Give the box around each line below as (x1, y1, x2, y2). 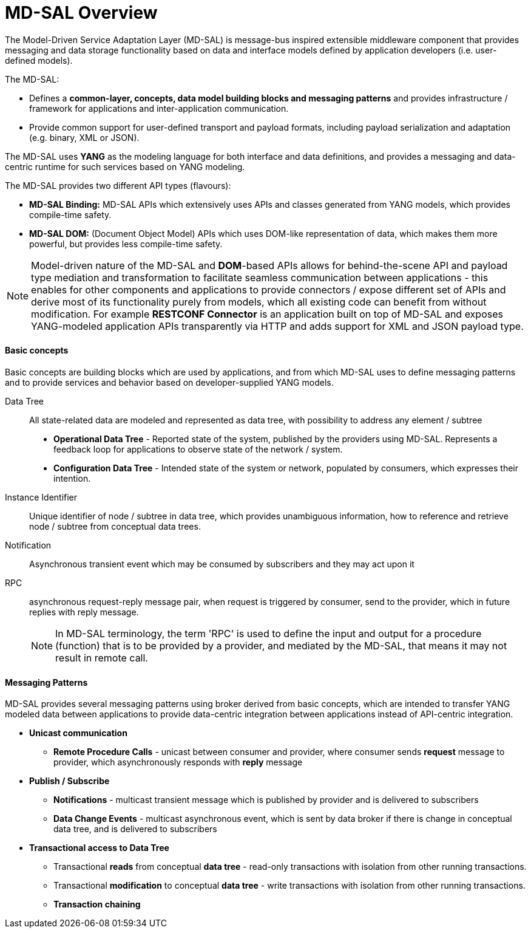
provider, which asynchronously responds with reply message (53, 757, 303, 768)
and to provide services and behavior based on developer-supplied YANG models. (5, 377, 334, 388)
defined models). (5, 55, 73, 66)
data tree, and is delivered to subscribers (53, 824, 217, 835)
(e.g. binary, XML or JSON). (29, 132, 140, 143)
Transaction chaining (53, 899, 141, 910)
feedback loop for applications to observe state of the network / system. (53, 443, 343, 454)
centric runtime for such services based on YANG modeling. (5, 161, 245, 172)
